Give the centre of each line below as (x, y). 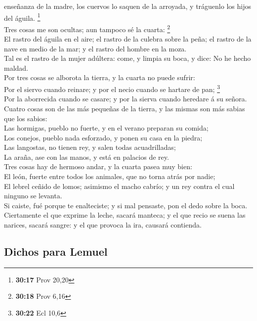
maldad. (16, 68)
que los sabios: (26, 118)
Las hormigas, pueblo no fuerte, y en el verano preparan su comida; (106, 128)
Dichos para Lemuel (56, 252)
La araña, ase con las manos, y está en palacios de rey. (86, 157)
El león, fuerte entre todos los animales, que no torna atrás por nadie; (110, 176)
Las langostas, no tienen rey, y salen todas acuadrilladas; (90, 147)
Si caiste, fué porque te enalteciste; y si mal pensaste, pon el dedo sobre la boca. (126, 205)
